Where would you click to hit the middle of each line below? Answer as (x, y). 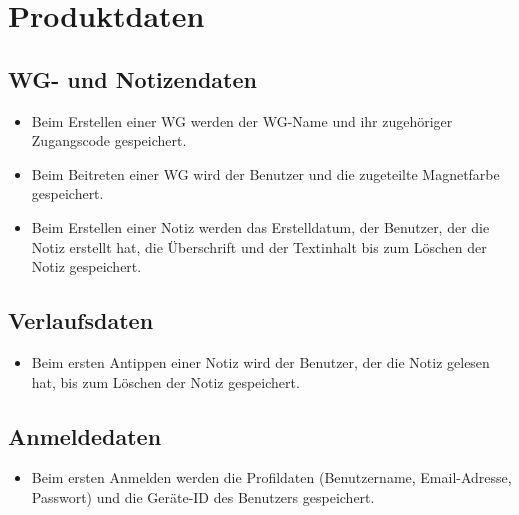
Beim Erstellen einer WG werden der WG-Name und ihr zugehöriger (242, 120)
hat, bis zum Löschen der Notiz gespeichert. (165, 381)
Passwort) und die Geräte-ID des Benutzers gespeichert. (203, 496)
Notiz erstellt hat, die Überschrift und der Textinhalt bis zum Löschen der (259, 246)
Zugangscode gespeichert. (109, 140)
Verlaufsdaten (81, 320)
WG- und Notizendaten (132, 78)
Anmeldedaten (85, 435)
